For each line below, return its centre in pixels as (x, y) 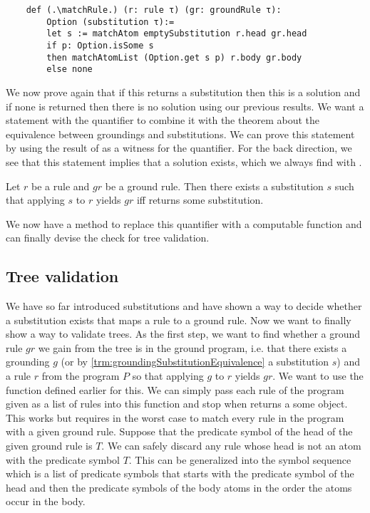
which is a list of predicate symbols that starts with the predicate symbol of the (180, 473)
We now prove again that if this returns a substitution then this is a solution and (183, 92)
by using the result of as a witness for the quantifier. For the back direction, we (179, 148)
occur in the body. (46, 501)
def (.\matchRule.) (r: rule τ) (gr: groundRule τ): (154, 10)
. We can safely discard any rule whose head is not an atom (231, 446)
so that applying (168, 376)
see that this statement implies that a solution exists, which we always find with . (184, 161)
